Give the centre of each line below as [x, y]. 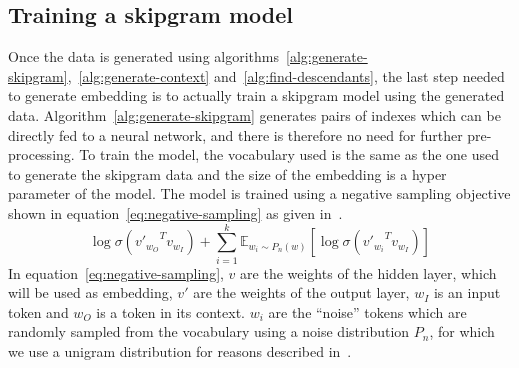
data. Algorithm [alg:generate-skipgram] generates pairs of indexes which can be [254, 114]
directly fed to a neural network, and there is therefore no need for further [235, 134]
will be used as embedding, [90, 292]
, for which [462, 331]
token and [38, 311]
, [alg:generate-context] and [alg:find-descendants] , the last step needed [286, 75]
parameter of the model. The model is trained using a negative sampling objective [259, 193]
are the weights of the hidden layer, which [368, 272]
